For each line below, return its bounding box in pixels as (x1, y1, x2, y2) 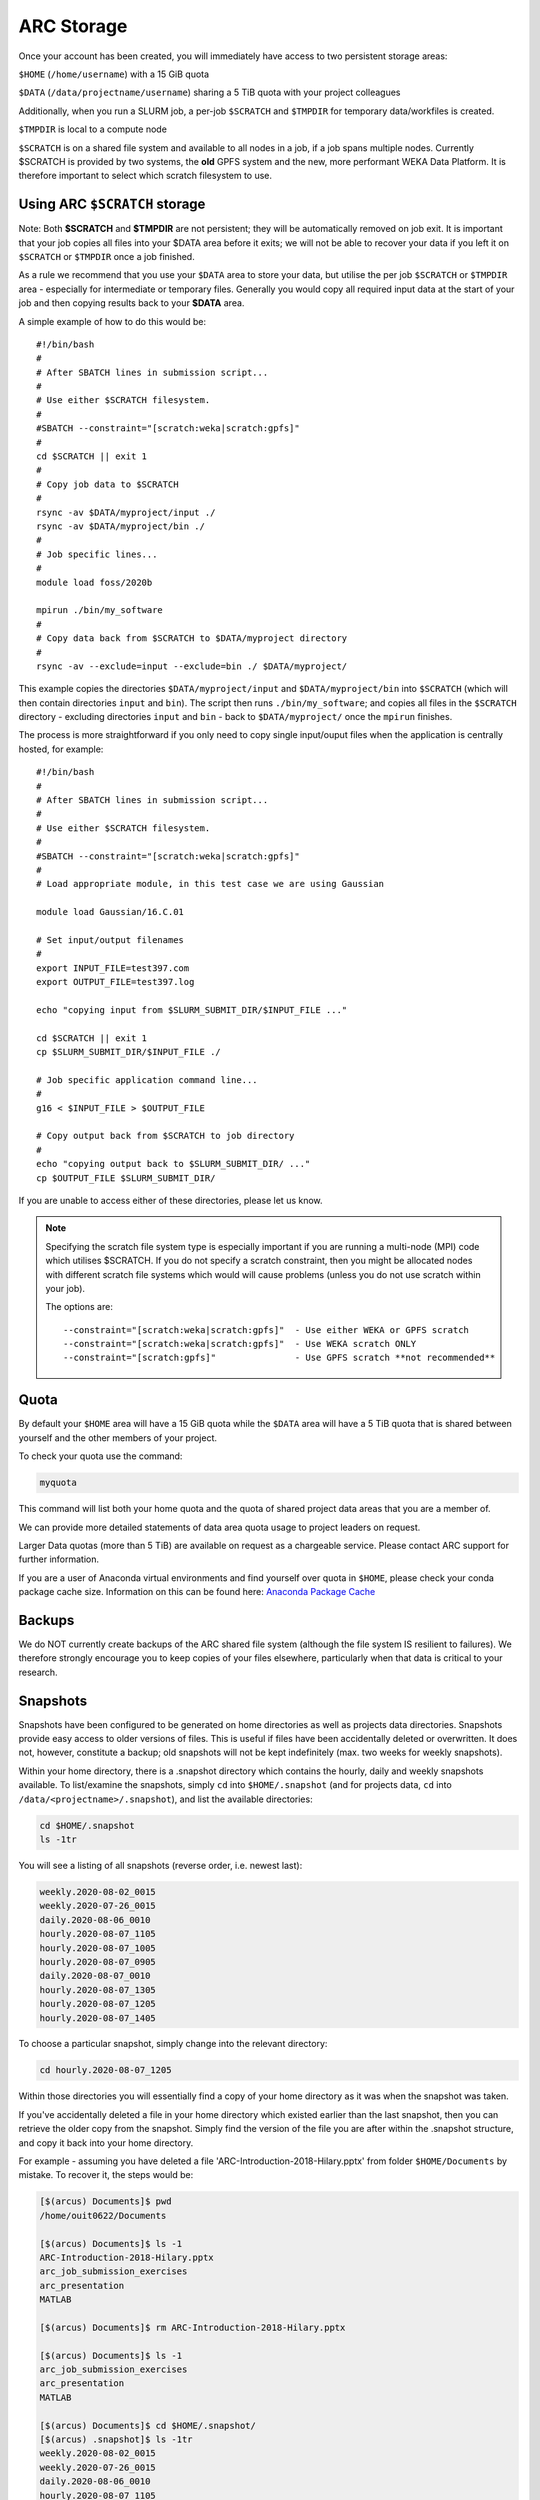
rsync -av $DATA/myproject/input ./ (36, 506, 216, 518)
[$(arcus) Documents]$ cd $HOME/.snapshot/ (39, 2420, 257, 2431)
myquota (39, 1477, 77, 1489)
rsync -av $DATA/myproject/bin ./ (36, 521, 205, 532)
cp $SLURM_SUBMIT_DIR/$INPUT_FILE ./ (36, 1046, 222, 1058)
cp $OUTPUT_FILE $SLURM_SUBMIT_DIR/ (36, 1172, 216, 1184)
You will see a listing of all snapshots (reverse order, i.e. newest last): (18, 1860, 303, 1871)
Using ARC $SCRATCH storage (18, 196, 206, 213)
